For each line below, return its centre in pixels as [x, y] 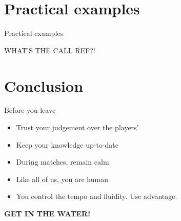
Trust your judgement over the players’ [77, 127]
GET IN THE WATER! [47, 213]
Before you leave [30, 110]
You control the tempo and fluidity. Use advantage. [97, 196]
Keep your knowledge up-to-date [67, 144]
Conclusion [44, 85]
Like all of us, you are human [62, 179]
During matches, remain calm [63, 162]
